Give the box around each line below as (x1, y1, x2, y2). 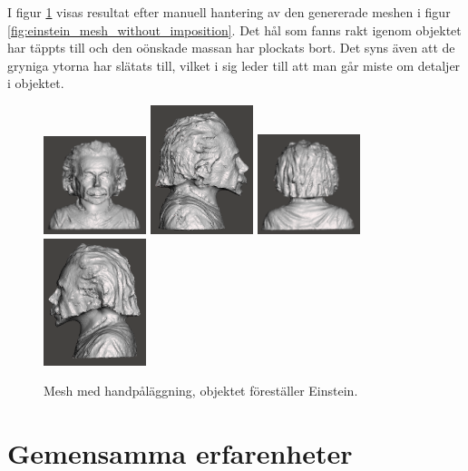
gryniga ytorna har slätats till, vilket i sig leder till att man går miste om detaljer (7, 55, 461, 74)
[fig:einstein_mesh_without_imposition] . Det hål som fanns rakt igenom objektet (7, 20, 462, 39)
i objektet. (7, 74, 64, 93)
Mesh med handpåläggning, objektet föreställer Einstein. (44, 381, 358, 400)
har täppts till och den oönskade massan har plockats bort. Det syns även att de (7, 38, 455, 57)
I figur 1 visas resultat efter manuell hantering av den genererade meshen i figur (7, 3, 451, 21)
